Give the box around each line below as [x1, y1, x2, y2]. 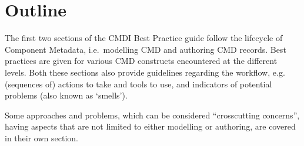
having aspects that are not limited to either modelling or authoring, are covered [5, 120, 296, 133]
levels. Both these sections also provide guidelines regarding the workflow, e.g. [5, 66, 285, 78]
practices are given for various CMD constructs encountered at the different [5, 55, 278, 67]
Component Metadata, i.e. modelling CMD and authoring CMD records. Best [5, 43, 286, 55]
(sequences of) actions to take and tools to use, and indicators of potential [5, 77, 272, 90]
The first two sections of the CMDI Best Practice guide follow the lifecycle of [5, 32, 283, 44]
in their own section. [5, 131, 78, 144]
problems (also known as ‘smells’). [5, 89, 128, 101]
